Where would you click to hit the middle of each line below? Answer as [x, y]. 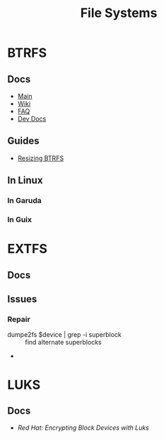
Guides [24, 141]
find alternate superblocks [63, 343]
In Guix [20, 220]
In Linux [25, 180]
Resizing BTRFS [41, 158]
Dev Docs [32, 119]
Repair [19, 319]
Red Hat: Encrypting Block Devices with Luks [83, 428]
